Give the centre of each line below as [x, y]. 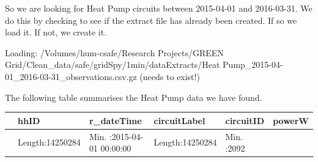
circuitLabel [179, 120]
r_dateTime [115, 120]
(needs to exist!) [170, 76]
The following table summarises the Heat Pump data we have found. [134, 97]
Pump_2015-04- [253, 64]
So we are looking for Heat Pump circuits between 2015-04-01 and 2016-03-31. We [159, 8]
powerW [291, 120]
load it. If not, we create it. [56, 32]
